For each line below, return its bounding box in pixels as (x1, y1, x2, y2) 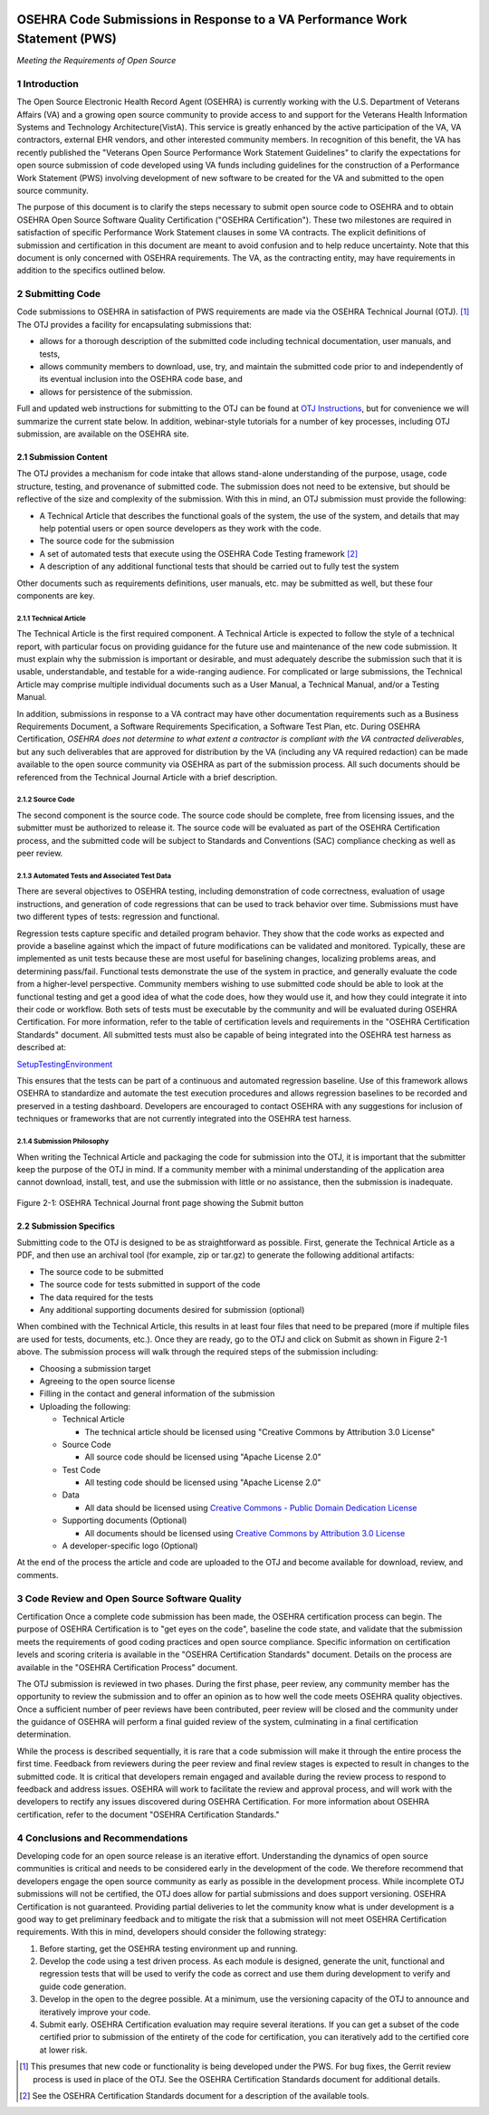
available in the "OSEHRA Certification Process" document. (16, 1661, 238, 1672)
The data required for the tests (39, 1291, 154, 1303)
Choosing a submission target (39, 1363, 151, 1373)
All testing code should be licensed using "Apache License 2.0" (84, 1477, 321, 1488)
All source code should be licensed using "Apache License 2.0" (84, 1451, 321, 1462)
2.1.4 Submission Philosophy (16, 1136, 109, 1145)
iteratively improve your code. (39, 2006, 151, 2017)
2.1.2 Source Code (16, 795, 75, 805)
